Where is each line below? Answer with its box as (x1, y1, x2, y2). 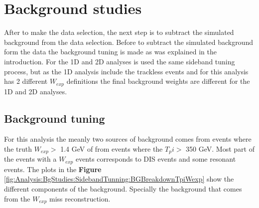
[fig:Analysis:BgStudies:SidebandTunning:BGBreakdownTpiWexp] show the (4, 174, 234, 184)
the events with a (4, 154, 57, 164)
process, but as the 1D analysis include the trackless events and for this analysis (4, 66, 249, 76)
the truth (4, 143, 32, 154)
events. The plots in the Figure (4, 164, 102, 174)
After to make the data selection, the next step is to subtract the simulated (4, 27, 234, 37)
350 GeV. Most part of (186, 143, 255, 154)
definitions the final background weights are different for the (66, 76, 250, 86)
